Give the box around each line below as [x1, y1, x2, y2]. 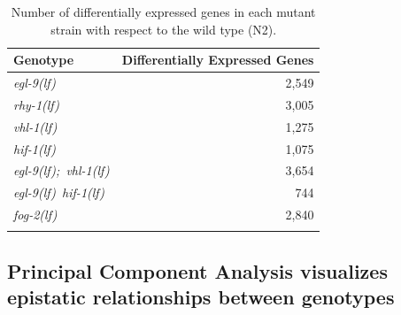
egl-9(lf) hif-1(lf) [13, 183, 105, 202]
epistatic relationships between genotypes [7, 283, 395, 311]
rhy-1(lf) [13, 95, 60, 113]
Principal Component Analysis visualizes [7, 257, 388, 284]
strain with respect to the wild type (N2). [50, 19, 277, 38]
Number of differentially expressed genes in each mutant [11, 3, 316, 20]
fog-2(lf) [13, 205, 58, 224]
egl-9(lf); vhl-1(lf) [13, 161, 110, 180]
